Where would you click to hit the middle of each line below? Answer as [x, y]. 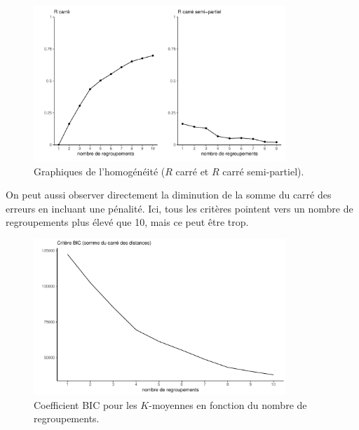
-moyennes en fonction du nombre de [228, 404]
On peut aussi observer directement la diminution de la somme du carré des [169, 195]
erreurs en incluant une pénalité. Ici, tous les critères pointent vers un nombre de [179, 208]
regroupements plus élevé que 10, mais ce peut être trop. [127, 222]
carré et [192, 171]
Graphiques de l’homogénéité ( [100, 171]
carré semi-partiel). [263, 171]
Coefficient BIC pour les [86, 404]
